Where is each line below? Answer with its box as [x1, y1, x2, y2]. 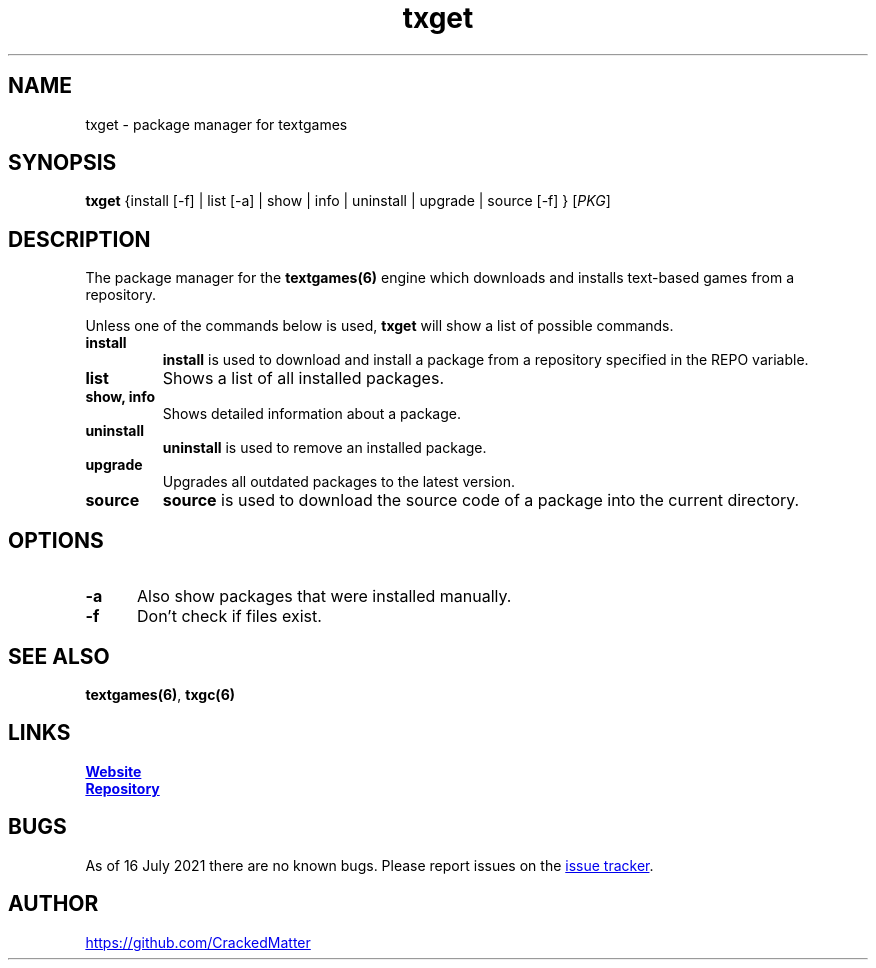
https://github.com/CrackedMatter [85, 933, 311, 951]
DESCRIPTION [8, 226, 151, 252]
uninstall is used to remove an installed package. [162, 439, 487, 457]
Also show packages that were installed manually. [136, 586, 512, 607]
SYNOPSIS [8, 150, 117, 176]
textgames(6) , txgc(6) [85, 685, 236, 703]
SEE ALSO [8, 643, 110, 669]
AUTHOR [8, 891, 99, 917]
